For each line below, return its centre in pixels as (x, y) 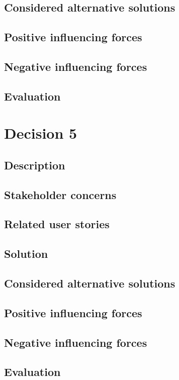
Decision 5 (41, 133)
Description (35, 165)
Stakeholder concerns (60, 194)
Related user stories (57, 224)
